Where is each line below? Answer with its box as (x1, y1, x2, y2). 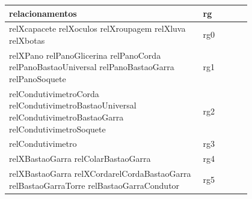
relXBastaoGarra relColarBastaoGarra (9, 152, 151, 165)
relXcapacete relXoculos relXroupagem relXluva (9, 22, 186, 35)
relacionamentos (9, 7, 77, 19)
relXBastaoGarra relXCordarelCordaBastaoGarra (9, 167, 191, 180)
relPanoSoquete (9, 72, 66, 85)
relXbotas (9, 34, 45, 46)
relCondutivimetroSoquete (9, 122, 106, 135)
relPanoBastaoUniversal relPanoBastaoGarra (9, 61, 174, 73)
